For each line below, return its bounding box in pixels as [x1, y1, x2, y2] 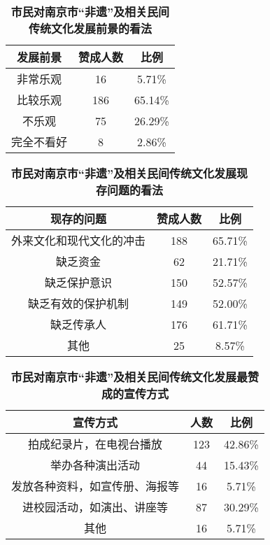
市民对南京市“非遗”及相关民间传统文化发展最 [10, 369, 248, 385]
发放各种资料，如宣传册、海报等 [11, 478, 180, 494]
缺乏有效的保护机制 [28, 295, 129, 311]
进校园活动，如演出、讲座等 [22, 499, 169, 515]
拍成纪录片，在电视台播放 [28, 436, 163, 452]
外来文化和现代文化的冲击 [11, 232, 146, 248]
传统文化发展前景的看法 [28, 20, 152, 36]
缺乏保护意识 [45, 274, 113, 290]
